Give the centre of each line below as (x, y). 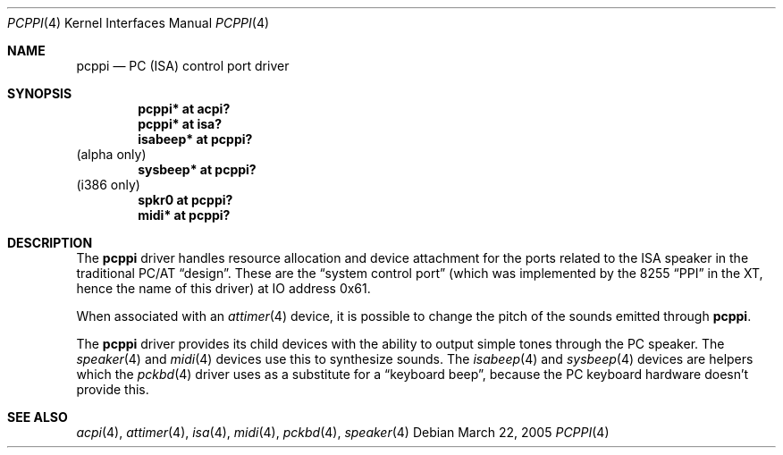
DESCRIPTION (50, 243)
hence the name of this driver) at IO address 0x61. (223, 288)
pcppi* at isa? (180, 124)
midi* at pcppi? (184, 215)
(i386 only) (108, 185)
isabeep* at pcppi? (195, 139)
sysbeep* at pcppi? (197, 169)
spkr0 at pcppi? (185, 200)
